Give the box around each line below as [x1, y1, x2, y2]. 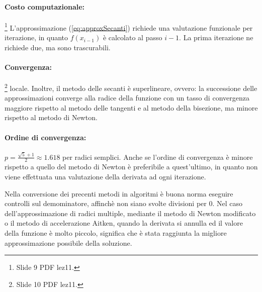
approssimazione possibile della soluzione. [5, 237, 132, 248]
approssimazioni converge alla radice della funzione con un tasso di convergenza [5, 92, 249, 103]
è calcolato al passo [103, 32, 162, 43]
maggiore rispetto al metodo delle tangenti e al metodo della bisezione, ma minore [5, 102, 258, 113]
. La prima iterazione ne [179, 32, 253, 43]
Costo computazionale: [5, 1, 85, 12]
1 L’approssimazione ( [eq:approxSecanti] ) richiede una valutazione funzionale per [5, 21, 253, 33]
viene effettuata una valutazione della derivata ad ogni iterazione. [5, 171, 206, 181]
